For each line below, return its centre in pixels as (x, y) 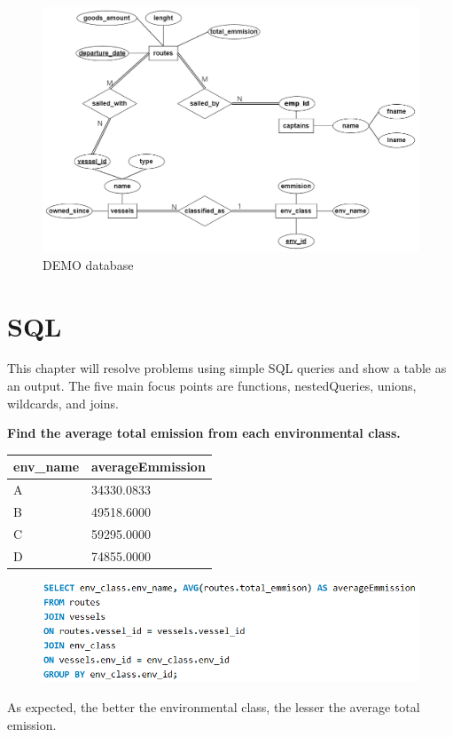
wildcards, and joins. (63, 403)
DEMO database (88, 264)
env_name (47, 467)
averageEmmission (148, 467)
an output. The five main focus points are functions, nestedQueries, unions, (212, 386)
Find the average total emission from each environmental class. (204, 433)
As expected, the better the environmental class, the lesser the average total (214, 706)
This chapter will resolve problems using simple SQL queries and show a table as (227, 368)
